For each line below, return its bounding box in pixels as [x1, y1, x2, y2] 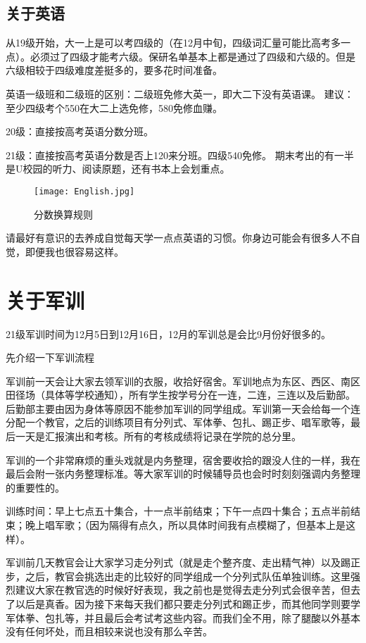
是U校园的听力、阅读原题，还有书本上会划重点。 [6, 161, 230, 176]
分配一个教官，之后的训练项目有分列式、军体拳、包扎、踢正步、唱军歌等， [6, 415, 351, 430]
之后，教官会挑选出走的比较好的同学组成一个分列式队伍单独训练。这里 [25, 568, 351, 583]
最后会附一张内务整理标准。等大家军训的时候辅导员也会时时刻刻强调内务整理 [6, 466, 360, 481]
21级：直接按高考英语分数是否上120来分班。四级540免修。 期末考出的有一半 [6, 147, 354, 162]
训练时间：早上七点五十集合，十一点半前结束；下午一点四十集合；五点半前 [6, 504, 351, 518]
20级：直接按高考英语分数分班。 [6, 124, 153, 139]
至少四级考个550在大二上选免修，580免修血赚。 [6, 100, 222, 115]
